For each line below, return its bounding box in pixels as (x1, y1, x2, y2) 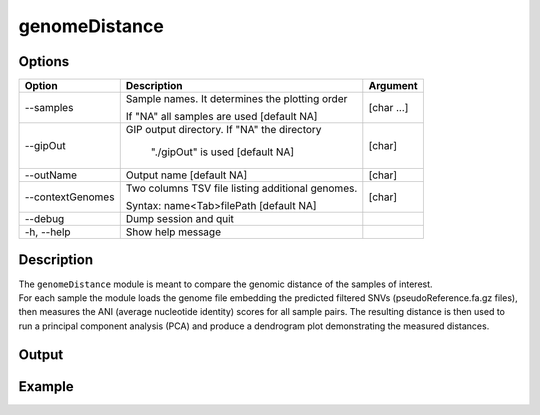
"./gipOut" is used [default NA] (150, 145, 295, 159)
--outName (24, 168, 78, 182)
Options (18, 53, 70, 70)
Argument (368, 79, 419, 93)
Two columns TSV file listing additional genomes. (125, 181, 358, 195)
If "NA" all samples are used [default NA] (125, 110, 318, 124)
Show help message (125, 225, 222, 239)
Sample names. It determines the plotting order (125, 92, 348, 106)
